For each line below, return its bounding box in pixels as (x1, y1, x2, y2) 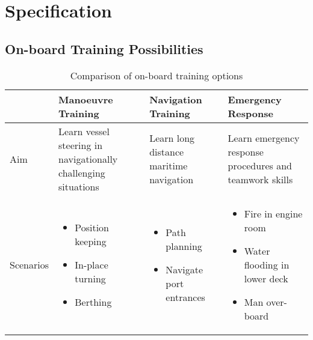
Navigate (166, 262, 203, 276)
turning (75, 271, 106, 285)
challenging (58, 165, 105, 180)
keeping (75, 234, 107, 248)
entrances (166, 290, 205, 304)
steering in (58, 138, 103, 152)
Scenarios (10, 257, 49, 272)
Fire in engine (244, 206, 303, 220)
